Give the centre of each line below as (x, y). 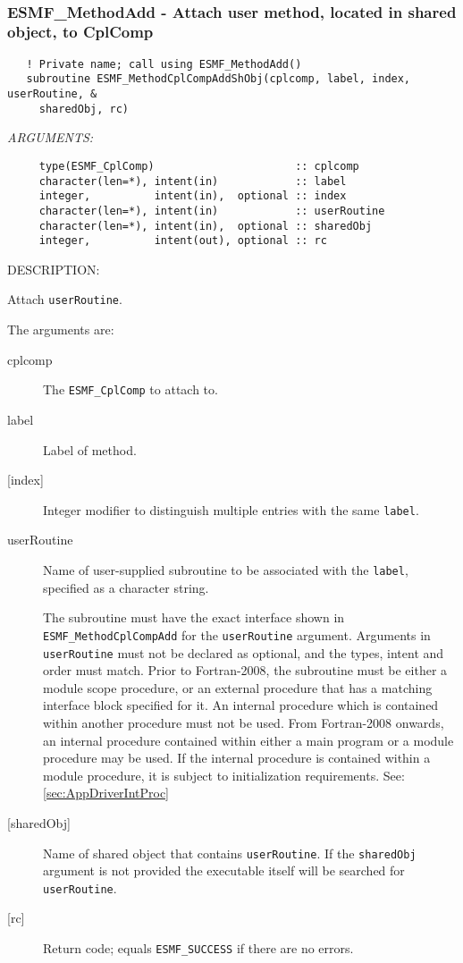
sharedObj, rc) (84, 109)
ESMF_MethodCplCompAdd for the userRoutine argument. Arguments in (237, 634)
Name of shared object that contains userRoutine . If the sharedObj (230, 853)
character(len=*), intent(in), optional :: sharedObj (206, 226)
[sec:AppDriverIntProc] (106, 793)
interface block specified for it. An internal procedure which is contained (241, 705)
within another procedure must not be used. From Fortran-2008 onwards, (244, 722)
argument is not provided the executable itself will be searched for (224, 870)
